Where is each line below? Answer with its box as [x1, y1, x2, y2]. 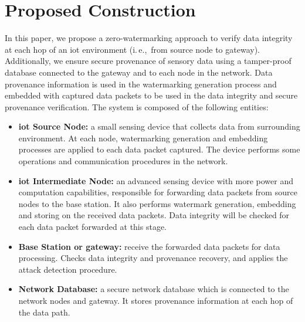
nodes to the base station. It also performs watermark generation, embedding [18, 197, 296, 209]
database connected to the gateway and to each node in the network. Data [5, 66, 273, 78]
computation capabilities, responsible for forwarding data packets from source [18, 186, 297, 198]
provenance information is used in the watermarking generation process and [5, 77, 277, 90]
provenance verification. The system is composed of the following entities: [5, 100, 269, 113]
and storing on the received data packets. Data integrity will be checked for [18, 209, 290, 221]
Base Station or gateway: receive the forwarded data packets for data [18, 240, 280, 252]
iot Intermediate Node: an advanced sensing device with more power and [18, 174, 293, 187]
